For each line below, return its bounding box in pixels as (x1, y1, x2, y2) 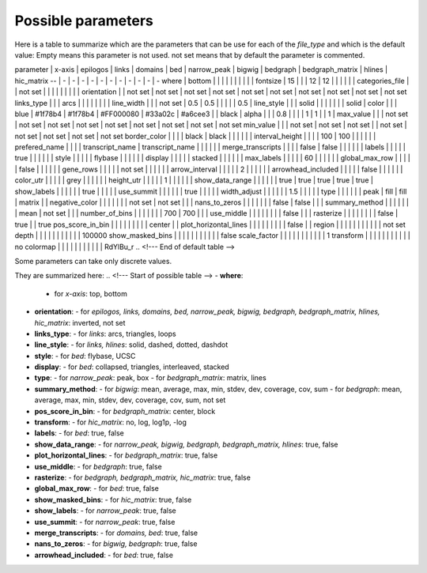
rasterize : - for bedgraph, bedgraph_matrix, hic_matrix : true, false (34, 473, 251, 482)
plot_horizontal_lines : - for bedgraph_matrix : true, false (34, 450, 218, 460)
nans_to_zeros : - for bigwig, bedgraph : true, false (34, 539, 198, 548)
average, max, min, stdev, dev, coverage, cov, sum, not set (34, 395, 226, 405)
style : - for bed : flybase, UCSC (34, 351, 136, 360)
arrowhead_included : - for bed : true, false (34, 550, 174, 560)
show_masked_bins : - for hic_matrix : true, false (34, 495, 192, 504)
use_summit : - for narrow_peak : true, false (34, 517, 176, 526)
